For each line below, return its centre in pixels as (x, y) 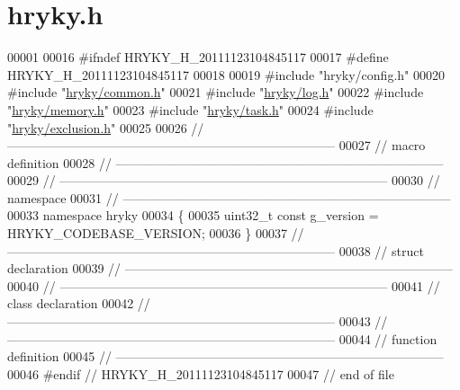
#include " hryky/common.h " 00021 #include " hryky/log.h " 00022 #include (216, 92)
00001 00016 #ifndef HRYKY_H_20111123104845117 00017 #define (198, 57)
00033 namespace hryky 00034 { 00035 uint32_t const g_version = (193, 215)
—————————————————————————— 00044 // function (222, 338)
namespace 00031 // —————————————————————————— (229, 197)
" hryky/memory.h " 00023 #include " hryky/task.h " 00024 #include (190, 109)
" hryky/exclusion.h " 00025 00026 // (106, 127)
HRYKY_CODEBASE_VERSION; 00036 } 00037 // (156, 233)
